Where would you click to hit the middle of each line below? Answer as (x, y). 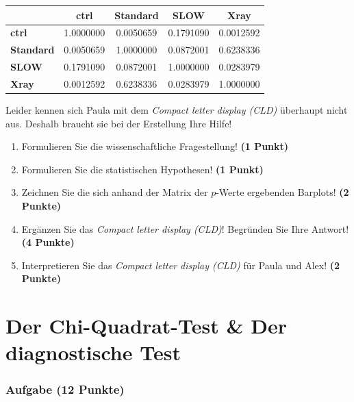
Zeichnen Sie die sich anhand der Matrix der (115, 192)
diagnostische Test (93, 352)
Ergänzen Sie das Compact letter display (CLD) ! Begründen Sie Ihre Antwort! (185, 228)
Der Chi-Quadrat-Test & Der (146, 326)
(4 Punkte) (48, 242)
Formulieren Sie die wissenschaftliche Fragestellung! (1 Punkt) (155, 146)
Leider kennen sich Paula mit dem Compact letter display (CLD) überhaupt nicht (177, 109)
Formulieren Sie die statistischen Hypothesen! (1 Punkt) (142, 169)
